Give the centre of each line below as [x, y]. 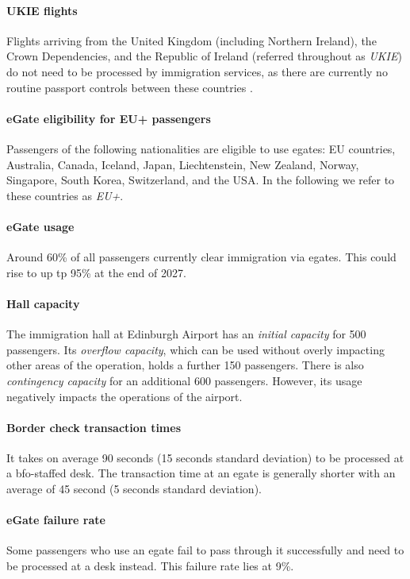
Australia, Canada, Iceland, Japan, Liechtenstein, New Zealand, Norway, [183, 164]
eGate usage [40, 226]
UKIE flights [42, 10]
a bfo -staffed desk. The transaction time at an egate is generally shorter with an [201, 473]
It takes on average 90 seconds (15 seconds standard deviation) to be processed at [205, 457]
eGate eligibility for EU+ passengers [109, 118]
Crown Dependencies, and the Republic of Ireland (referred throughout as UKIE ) [204, 56]
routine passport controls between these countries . [130, 87]
